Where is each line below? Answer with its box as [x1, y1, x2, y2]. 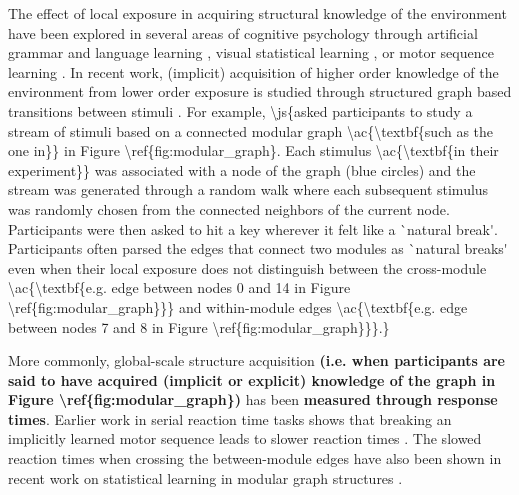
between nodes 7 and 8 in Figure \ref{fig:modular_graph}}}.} [8, 316, 390, 337]
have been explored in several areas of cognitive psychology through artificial [8, 22, 478, 43]
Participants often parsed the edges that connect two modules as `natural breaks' [8, 238, 508, 259]
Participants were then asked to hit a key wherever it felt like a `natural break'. [8, 218, 498, 239]
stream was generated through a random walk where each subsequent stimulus [8, 179, 489, 200]
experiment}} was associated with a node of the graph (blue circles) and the [8, 159, 476, 180]
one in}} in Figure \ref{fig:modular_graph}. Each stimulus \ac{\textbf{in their [8, 140, 499, 161]
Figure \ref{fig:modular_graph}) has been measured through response [8, 389, 498, 410]
